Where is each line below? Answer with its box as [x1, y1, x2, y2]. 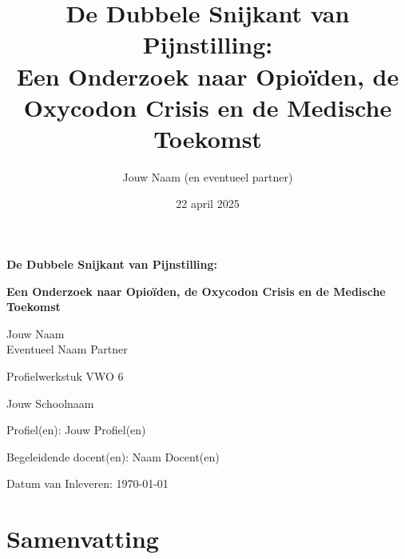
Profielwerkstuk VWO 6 [6, 368, 124, 385]
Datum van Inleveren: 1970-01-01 [6, 475, 169, 492]
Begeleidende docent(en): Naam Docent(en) [6, 448, 220, 465]
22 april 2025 [176, 195, 240, 212]
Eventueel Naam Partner [6, 341, 128, 357]
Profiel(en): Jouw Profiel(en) [6, 421, 146, 438]
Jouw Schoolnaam [6, 394, 94, 411]
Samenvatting [6, 522, 159, 555]
